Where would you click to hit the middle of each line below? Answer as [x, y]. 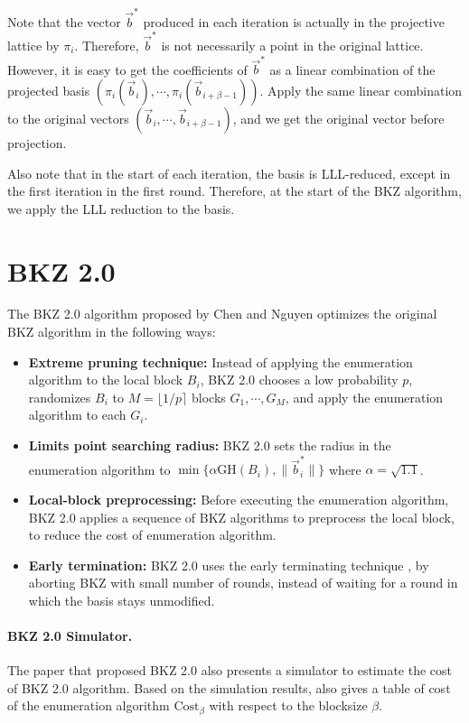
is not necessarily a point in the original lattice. [292, 46]
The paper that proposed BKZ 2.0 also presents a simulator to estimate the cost [230, 670]
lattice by [33, 46]
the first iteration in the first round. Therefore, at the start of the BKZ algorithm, [234, 191]
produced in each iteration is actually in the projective [294, 21]
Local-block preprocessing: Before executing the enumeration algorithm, [239, 499]
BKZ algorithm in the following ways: [112, 332]
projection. [37, 142]
